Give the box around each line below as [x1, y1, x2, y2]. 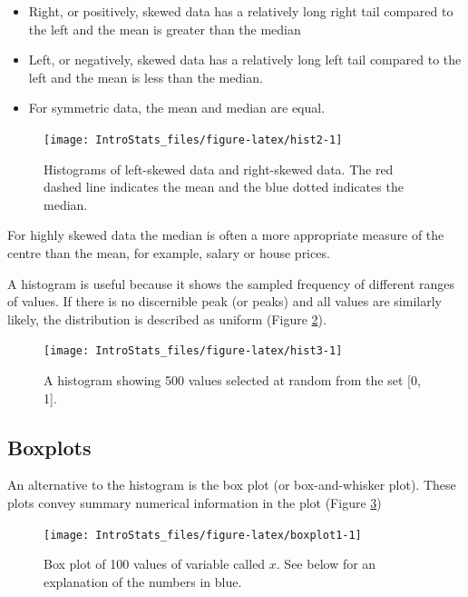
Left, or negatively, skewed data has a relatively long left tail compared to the [28, 50, 462, 69]
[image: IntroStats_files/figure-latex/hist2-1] [44, 133, 343, 146]
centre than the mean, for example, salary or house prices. [7, 244, 330, 262]
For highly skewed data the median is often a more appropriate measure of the [7, 225, 444, 244]
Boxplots [7, 433, 92, 461]
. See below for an [276, 554, 376, 573]
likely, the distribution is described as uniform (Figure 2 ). [7, 309, 327, 328]
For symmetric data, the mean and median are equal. [28, 98, 326, 117]
